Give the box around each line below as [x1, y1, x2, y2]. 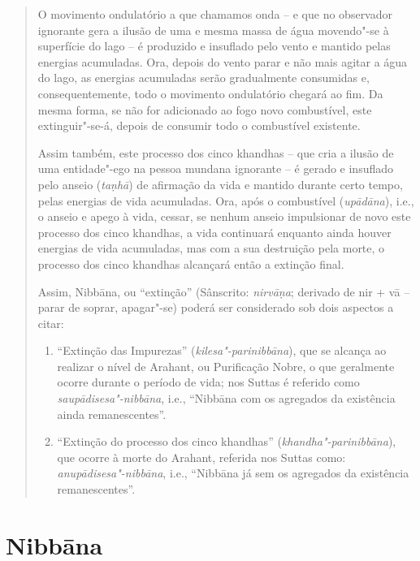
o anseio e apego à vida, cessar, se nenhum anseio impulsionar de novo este [37, 208, 411, 225]
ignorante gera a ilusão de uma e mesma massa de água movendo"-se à [37, 21, 389, 38]
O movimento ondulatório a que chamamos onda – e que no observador [37, 6, 392, 22]
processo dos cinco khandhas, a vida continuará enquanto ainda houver [37, 223, 392, 240]
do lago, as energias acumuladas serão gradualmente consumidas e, [37, 69, 370, 86]
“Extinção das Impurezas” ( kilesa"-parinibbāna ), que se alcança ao [57, 342, 387, 359]
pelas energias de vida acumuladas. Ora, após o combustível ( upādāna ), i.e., [37, 192, 414, 209]
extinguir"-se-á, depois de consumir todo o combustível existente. [37, 117, 361, 134]
